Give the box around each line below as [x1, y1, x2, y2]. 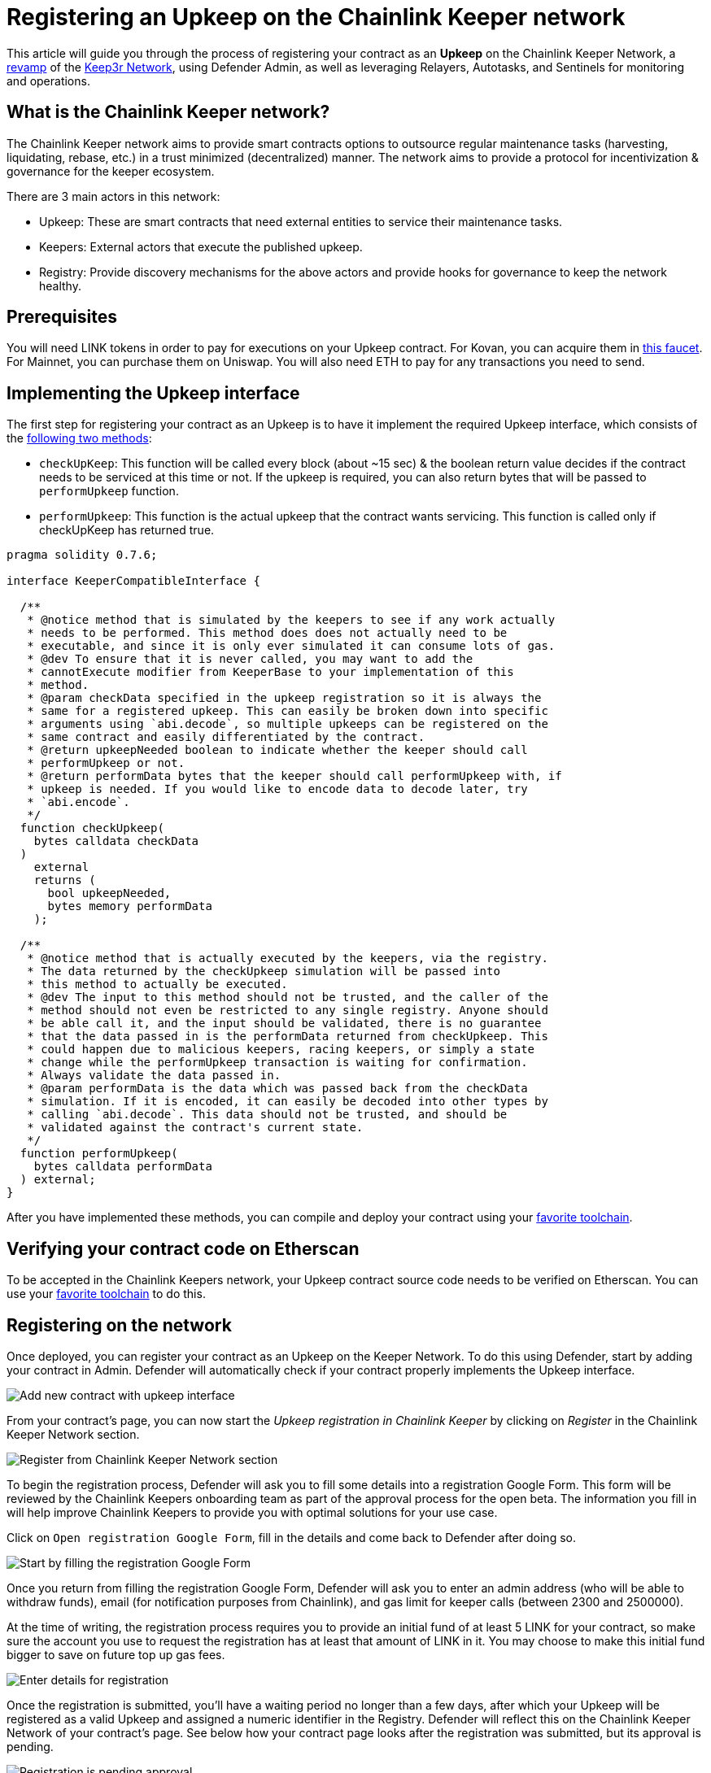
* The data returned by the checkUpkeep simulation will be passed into [27, 965, 500, 978]
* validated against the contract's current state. [27, 1121, 364, 1135]
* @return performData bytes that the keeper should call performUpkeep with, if [27, 769, 562, 783]
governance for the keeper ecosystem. [7, 163, 215, 178]
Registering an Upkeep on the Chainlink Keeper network [7, 3, 626, 31]
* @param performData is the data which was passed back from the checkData [27, 1082, 528, 1096]
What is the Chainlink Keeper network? [7, 102, 330, 123]
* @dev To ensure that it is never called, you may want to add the [27, 652, 473, 666]
